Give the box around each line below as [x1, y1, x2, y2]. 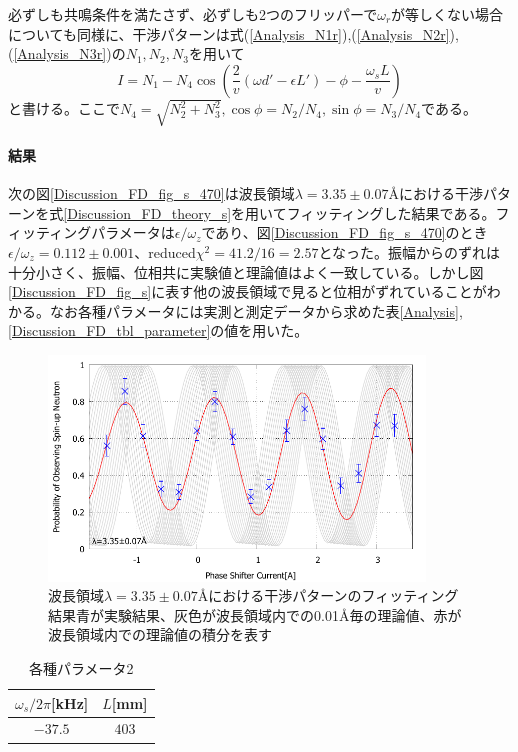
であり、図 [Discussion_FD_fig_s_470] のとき [201, 222, 488, 243]
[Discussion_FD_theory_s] [63, 202, 232, 223]
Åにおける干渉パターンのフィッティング [197, 585, 459, 606]
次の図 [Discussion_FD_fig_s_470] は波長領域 [8, 183, 295, 204]
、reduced [134, 241, 196, 262]
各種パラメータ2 [29, 658, 134, 678]
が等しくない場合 [391, 4, 504, 24]
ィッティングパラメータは [8, 222, 175, 243]
